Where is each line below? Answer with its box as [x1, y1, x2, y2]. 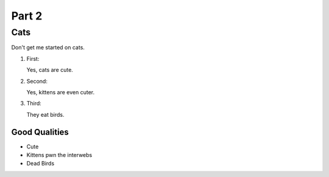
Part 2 [11, 9, 43, 23]
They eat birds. [26, 111, 65, 118]
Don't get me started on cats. [11, 44, 85, 51]
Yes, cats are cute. [26, 66, 73, 74]
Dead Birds [26, 160, 55, 167]
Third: [26, 100, 42, 107]
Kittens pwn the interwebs [26, 151, 93, 159]
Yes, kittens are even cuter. [26, 88, 94, 95]
